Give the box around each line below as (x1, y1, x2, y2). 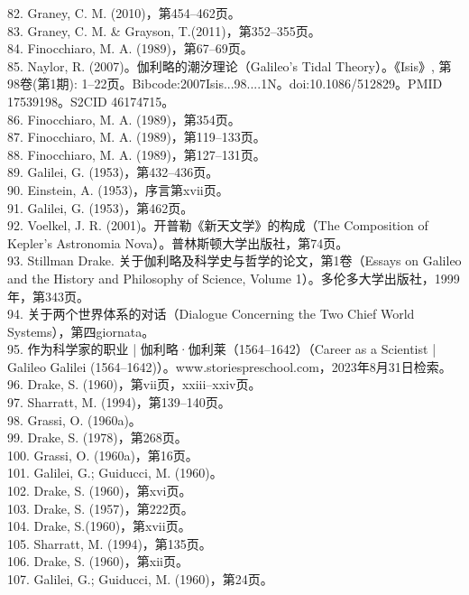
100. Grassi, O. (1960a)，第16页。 (7, 445, 198, 464)
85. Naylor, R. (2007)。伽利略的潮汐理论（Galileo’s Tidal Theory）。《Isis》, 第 (7, 56, 452, 75)
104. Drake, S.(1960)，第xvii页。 (7, 516, 191, 535)
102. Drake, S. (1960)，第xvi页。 (7, 481, 192, 500)
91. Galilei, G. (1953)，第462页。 (7, 198, 194, 217)
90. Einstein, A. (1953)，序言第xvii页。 (7, 180, 229, 199)
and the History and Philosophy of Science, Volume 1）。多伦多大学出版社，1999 (7, 268, 460, 287)
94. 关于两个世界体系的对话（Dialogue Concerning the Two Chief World (7, 304, 415, 323)
